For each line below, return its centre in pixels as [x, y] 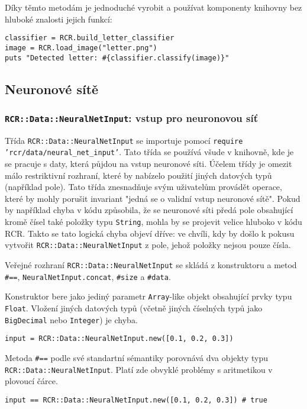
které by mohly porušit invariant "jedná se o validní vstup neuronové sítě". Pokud [153, 198]
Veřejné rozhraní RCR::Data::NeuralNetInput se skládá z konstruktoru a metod [151, 264]
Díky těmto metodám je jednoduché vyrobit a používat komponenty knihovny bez [153, 7]
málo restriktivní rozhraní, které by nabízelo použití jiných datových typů [138, 175]
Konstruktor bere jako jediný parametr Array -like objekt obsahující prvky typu [148, 296]
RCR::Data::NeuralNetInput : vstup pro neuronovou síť [132, 117]
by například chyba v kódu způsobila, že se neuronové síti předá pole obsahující [149, 210]
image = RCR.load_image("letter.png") [81, 48]
